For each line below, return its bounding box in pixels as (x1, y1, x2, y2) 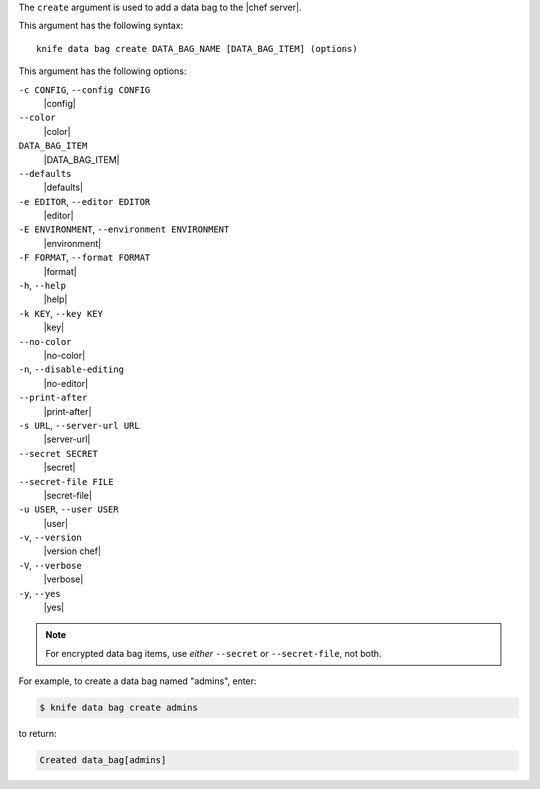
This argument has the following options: (18, 65, 187, 77)
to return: (18, 728, 57, 740)
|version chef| (43, 545, 102, 557)
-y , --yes (18, 587, 61, 599)
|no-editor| (43, 377, 89, 389)
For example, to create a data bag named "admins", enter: (18, 675, 257, 687)
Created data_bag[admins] (39, 755, 167, 766)
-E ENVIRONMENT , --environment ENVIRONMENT (18, 223, 230, 235)
